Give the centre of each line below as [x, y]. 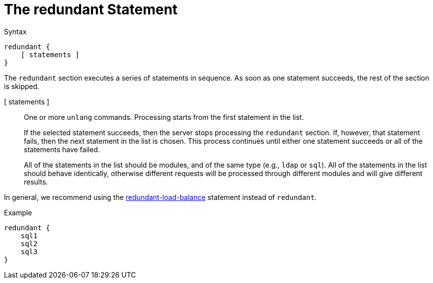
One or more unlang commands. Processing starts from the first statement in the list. [164, 117]
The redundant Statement [91, 9]
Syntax [15, 31]
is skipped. [22, 86]
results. [36, 182]
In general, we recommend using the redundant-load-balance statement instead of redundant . [160, 197]
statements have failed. [62, 149]
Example [18, 212]
